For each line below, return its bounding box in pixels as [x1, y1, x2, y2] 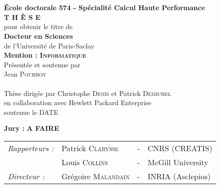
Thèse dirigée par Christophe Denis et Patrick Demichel [4, 88, 171, 98]
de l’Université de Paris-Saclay [4, 40, 95, 50]
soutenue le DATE [4, 107, 59, 117]
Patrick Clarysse [61, 142, 119, 154]
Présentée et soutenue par [4, 59, 81, 69]
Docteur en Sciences [4, 31, 73, 41]
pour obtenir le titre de [4, 21, 73, 31]
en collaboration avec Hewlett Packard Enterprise [4, 97, 152, 108]
